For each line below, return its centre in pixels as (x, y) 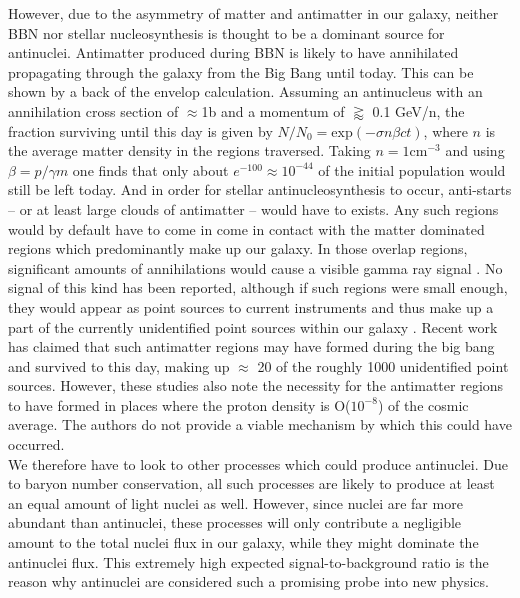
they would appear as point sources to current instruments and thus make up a (251, 306)
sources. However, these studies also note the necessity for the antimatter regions (256, 385)
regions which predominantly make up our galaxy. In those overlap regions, (238, 248)
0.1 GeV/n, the (418, 110)
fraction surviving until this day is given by (140, 130)
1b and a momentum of (273, 110)
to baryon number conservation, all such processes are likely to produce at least (251, 483)
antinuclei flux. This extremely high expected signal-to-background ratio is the (248, 561)
